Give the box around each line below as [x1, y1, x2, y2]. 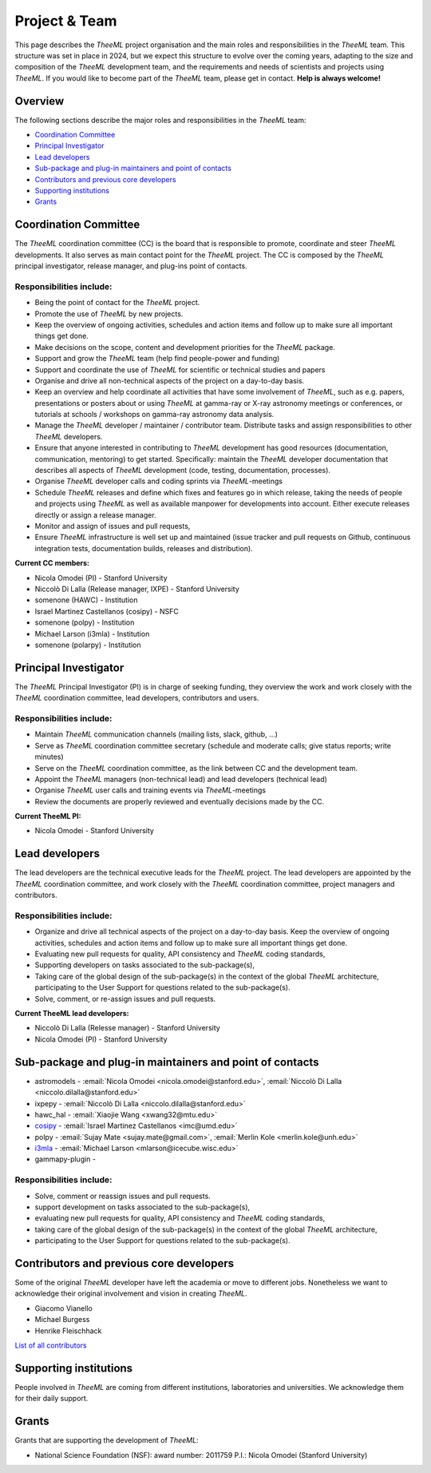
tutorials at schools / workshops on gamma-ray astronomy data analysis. [34, 410, 275, 419]
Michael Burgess [34, 1315, 90, 1324]
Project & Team [14, 12, 117, 30]
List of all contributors [14, 1340, 87, 1350]
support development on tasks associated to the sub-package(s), [34, 1202, 251, 1212]
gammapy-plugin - [34, 1154, 96, 1164]
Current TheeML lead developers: [14, 1009, 129, 1018]
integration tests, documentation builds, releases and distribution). [34, 543, 253, 553]
